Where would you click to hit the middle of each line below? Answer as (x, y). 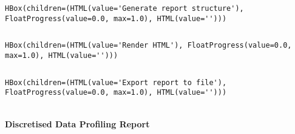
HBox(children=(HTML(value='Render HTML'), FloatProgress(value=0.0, (148, 46)
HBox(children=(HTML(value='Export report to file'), (116, 82)
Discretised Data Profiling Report (77, 123)
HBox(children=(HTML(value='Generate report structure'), (124, 8)
